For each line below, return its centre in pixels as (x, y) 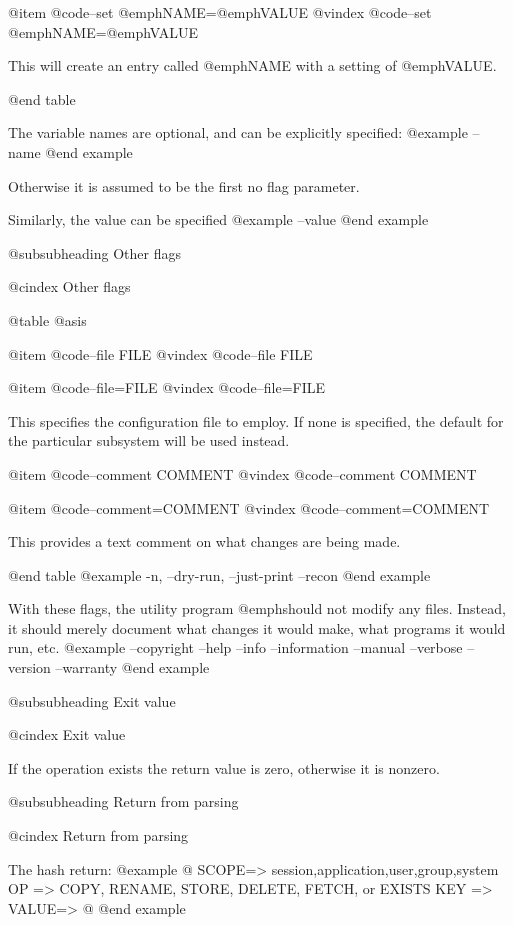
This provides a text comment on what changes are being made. (204, 541)
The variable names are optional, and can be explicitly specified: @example (238, 132)
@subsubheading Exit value (92, 700)
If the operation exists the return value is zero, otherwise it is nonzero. (224, 767)
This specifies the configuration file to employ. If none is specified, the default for (256, 420)
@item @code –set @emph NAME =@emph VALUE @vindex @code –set (220, 12)
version (29, 667)
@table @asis (47, 319)
